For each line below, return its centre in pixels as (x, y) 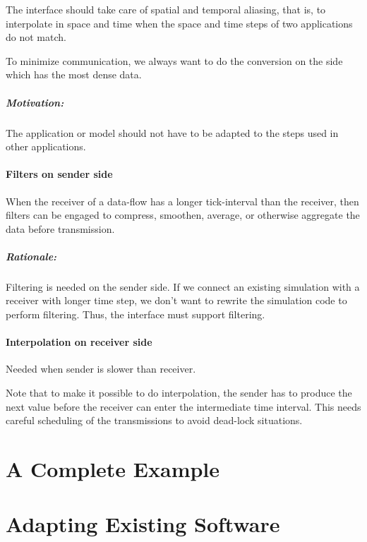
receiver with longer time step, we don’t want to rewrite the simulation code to (176, 300)
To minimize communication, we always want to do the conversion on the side (174, 60)
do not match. (36, 37)
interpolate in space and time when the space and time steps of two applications (179, 23)
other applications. (46, 146)
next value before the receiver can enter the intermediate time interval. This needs (183, 406)
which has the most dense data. (74, 74)
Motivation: (35, 102)
